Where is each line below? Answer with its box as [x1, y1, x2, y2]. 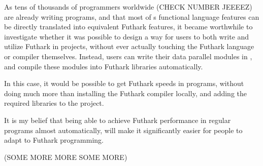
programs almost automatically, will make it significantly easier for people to [4, 124, 243, 135]
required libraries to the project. [4, 98, 104, 108]
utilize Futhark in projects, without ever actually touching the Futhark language [4, 41, 254, 52]
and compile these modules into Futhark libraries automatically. [4, 61, 203, 71]
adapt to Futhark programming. [4, 135, 104, 145]
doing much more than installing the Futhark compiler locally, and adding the [4, 88, 247, 98]
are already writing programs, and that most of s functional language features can [4, 11, 259, 22]
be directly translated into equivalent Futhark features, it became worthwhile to [4, 21, 253, 32]
